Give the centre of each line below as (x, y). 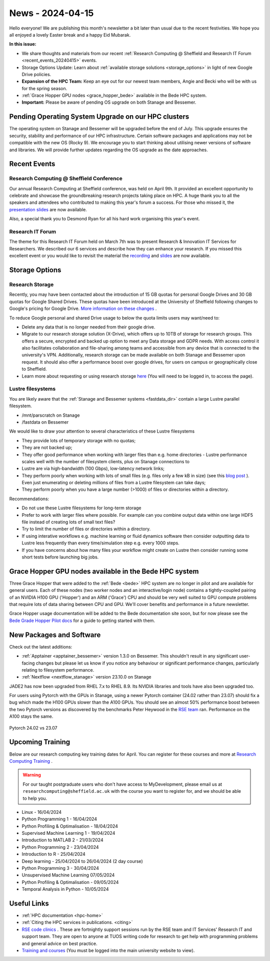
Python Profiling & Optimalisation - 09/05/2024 (70, 882)
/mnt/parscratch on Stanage (51, 415)
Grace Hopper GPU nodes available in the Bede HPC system (104, 571)
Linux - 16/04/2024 (42, 812)
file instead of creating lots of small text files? (68, 522)
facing (28, 663)
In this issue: (23, 44)
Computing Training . (31, 761)
